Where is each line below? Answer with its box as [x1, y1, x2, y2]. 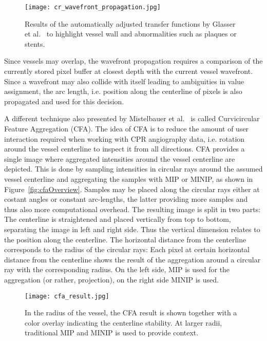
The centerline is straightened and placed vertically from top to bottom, [4, 214, 231, 224]
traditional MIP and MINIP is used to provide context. [25, 327, 199, 338]
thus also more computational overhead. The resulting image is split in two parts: [4, 203, 261, 214]
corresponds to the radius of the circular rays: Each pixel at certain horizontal [4, 244, 250, 255]
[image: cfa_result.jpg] [25, 292, 109, 300]
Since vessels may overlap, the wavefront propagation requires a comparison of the [4, 55, 263, 66]
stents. [25, 38, 45, 49]
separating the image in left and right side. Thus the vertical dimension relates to [4, 223, 260, 234]
